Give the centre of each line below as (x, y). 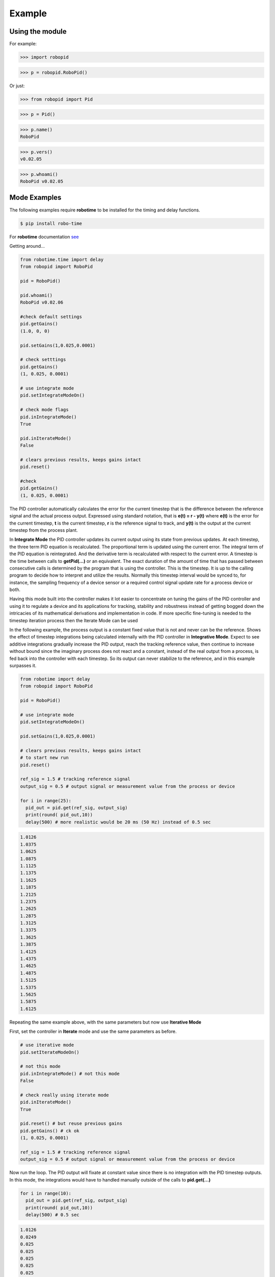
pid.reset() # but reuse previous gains (71, 1124)
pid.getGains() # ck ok (50, 1131)
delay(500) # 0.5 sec (53, 1215)
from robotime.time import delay (62, 259)
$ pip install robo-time (51, 223)
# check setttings (43, 360)
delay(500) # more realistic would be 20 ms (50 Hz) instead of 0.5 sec (118, 822)
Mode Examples (35, 197)
